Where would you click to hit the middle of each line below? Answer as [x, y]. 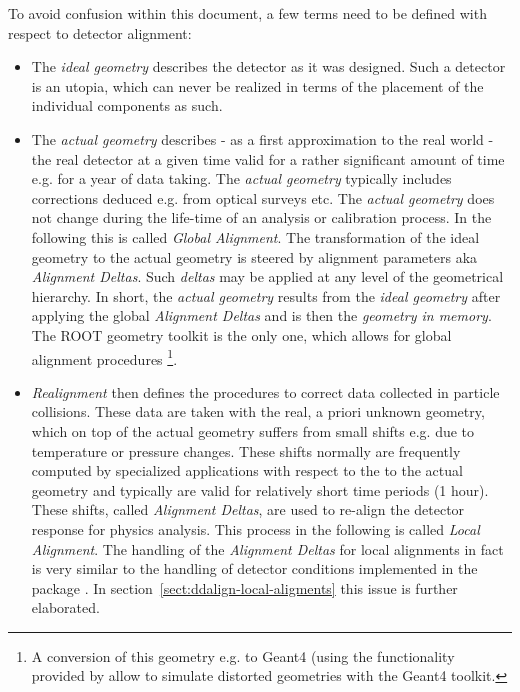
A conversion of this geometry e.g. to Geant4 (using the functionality [243, 655]
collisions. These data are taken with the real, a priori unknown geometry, [258, 411]
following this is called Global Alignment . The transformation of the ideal [255, 236]
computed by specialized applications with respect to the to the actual [247, 470]
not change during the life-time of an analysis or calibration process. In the [261, 217]
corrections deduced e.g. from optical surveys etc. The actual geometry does [263, 197]
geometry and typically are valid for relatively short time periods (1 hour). [260, 489]
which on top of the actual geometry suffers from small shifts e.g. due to [253, 430]
